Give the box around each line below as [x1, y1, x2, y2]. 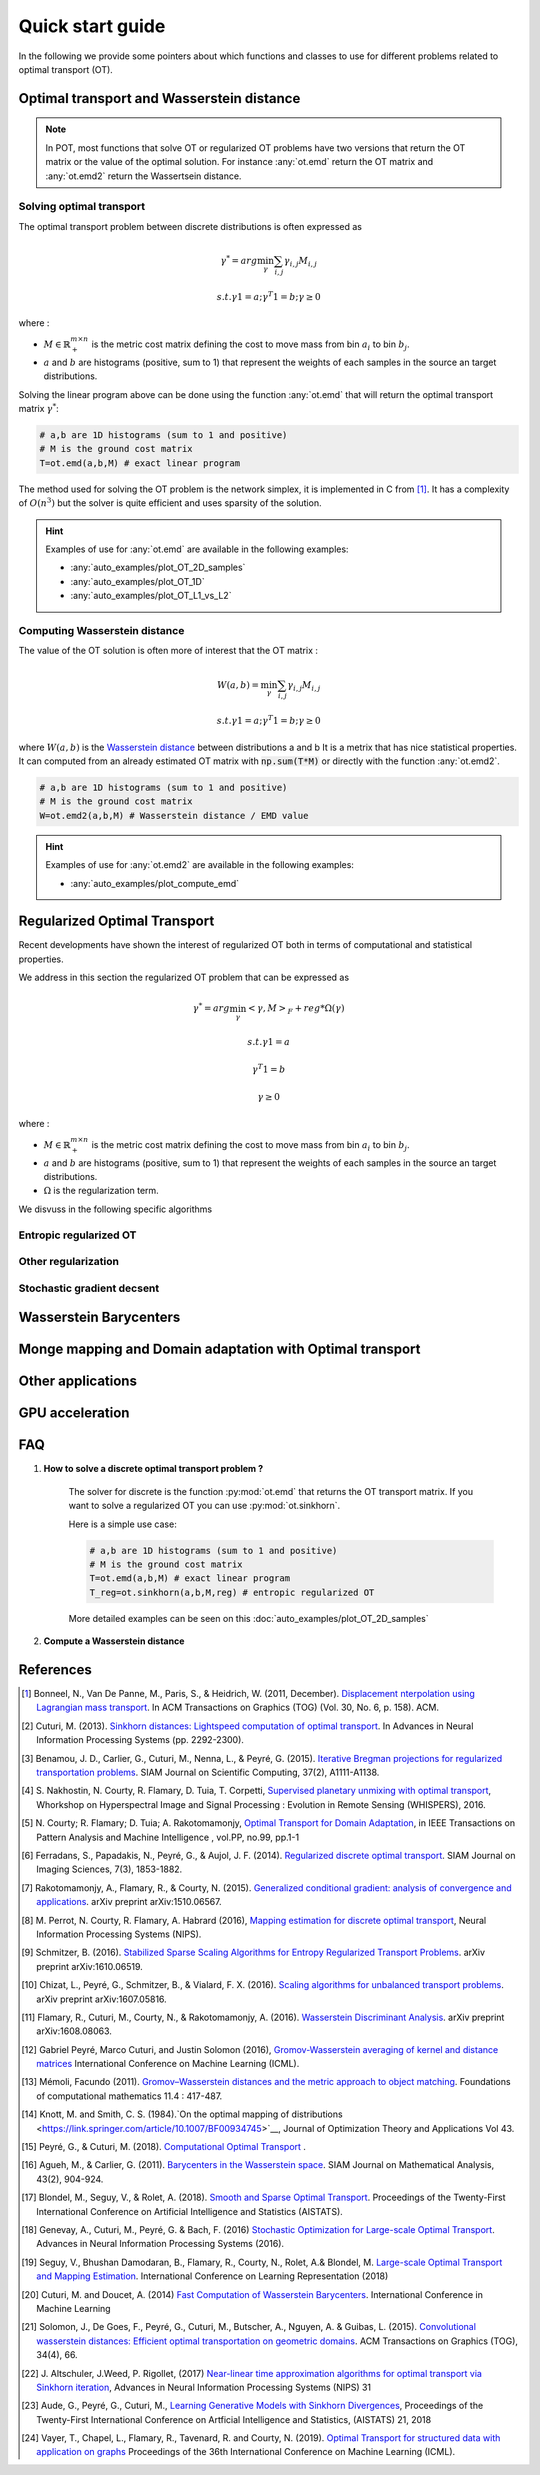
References [18, 1661, 92, 1678]
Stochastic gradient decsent [18, 1281, 160, 1295]
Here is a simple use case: [68, 1518, 177, 1530]
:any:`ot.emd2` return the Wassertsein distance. [45, 170, 242, 182]
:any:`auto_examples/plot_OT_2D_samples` [70, 561, 246, 574]
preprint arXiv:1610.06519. [36, 1960, 144, 1972]
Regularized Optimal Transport [18, 913, 215, 930]
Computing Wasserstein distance [18, 623, 185, 637]
